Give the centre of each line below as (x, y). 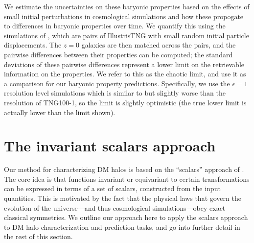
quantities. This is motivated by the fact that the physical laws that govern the (123, 198)
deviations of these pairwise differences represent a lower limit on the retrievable (124, 64)
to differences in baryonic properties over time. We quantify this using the (115, 26)
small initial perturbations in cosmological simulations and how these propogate (124, 16)
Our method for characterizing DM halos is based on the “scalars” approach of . (124, 169)
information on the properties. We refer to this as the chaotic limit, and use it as (125, 74)
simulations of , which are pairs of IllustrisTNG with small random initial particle (127, 35)
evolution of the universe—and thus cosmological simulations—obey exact (115, 207)
